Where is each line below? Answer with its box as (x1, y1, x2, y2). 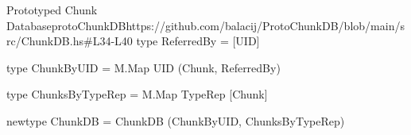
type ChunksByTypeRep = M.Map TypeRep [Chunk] (6, 86, 268, 102)
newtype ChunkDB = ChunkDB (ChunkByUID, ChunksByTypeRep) (6, 112, 345, 129)
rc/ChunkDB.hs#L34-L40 (6, 33, 133, 49)
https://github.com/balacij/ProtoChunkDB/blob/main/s (126, 17, 405, 33)
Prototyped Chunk (6, 2, 98, 17)
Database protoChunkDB (6, 17, 126, 33)
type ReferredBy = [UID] (136, 33, 260, 49)
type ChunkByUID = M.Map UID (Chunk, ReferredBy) (6, 59, 281, 75)
